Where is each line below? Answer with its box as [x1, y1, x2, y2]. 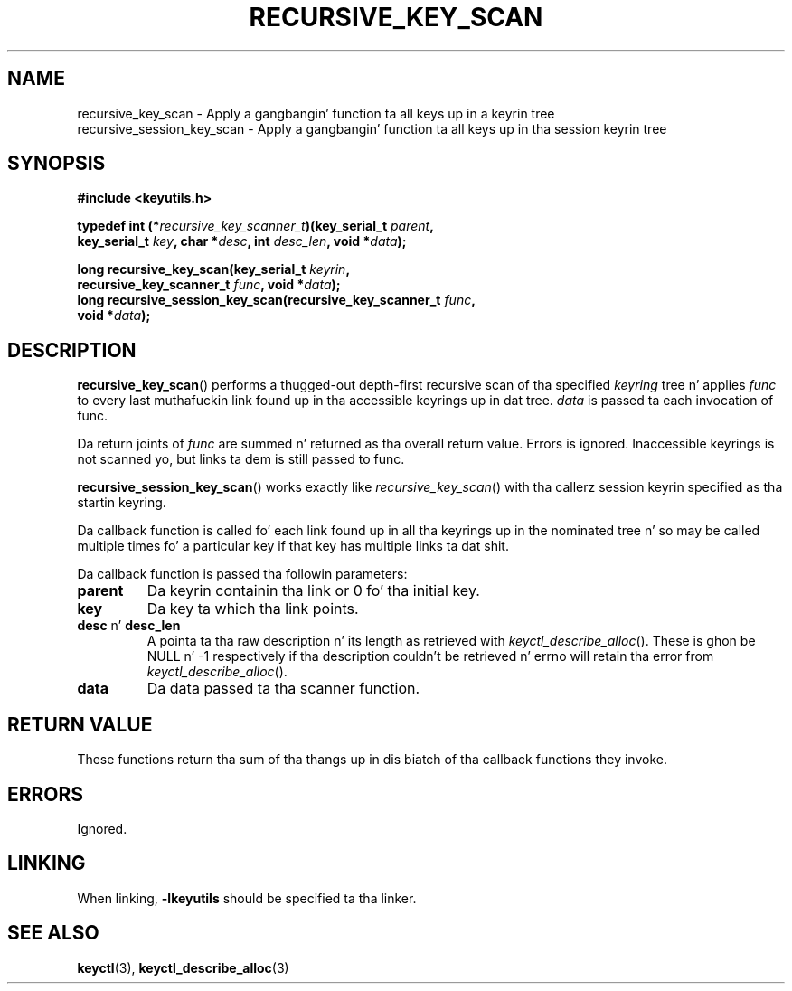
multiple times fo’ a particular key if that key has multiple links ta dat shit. [77, 538, 509, 554]
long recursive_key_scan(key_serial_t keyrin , [77, 261, 351, 278]
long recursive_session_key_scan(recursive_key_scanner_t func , [77, 292, 476, 308]
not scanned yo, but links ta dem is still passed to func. [77, 451, 405, 467]
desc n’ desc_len [77, 618, 181, 634]
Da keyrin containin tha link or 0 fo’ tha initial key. [146, 581, 480, 600]
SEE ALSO [7, 921, 99, 945]
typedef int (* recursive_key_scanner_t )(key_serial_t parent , [77, 218, 434, 234]
